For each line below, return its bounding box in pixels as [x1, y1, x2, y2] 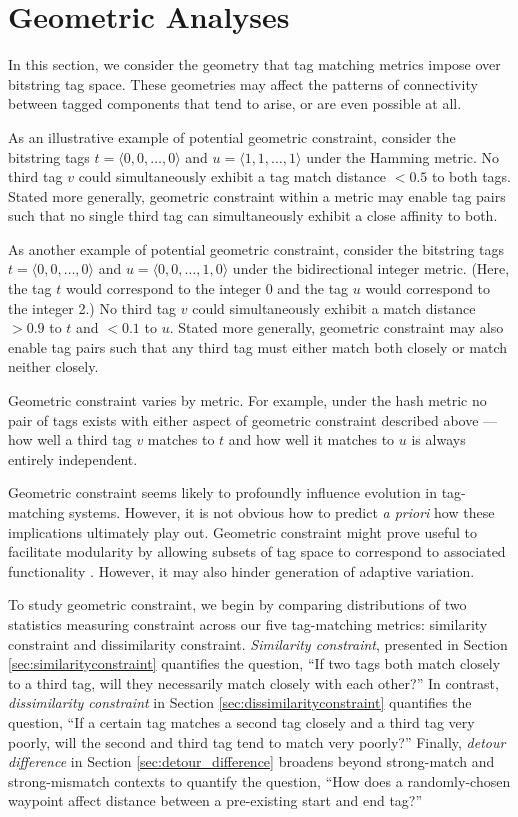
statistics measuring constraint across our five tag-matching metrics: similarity [8, 613, 488, 634]
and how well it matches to [228, 429, 395, 450]
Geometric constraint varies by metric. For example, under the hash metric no [8, 390, 487, 411]
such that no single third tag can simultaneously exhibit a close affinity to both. [8, 205, 498, 226]
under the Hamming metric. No [306, 146, 500, 167]
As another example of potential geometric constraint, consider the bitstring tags [8, 238, 505, 259]
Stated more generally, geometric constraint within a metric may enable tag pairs [8, 185, 506, 206]
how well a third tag [8, 429, 132, 450]
